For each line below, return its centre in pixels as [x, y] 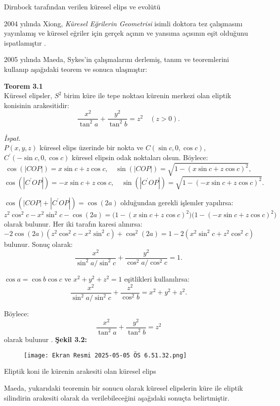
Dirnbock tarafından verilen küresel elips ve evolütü [82, 6]
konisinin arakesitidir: [37, 105]
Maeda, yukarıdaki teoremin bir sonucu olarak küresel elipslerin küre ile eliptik [124, 387]
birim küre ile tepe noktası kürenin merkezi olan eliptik [148, 95]
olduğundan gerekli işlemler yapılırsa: [177, 202]
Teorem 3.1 [23, 86]
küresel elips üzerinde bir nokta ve [92, 147]
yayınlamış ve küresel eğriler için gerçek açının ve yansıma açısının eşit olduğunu [126, 33]
